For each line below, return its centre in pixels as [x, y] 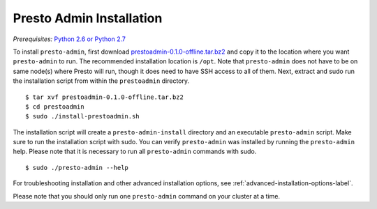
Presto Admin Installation [88, 18]
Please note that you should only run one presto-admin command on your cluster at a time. [147, 196]
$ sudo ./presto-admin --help [77, 168]
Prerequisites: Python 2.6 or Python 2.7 [69, 39]
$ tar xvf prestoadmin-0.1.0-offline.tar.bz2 [105, 97]
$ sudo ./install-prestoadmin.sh [82, 116]
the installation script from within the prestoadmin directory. [101, 81]
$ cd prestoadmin [55, 107]
